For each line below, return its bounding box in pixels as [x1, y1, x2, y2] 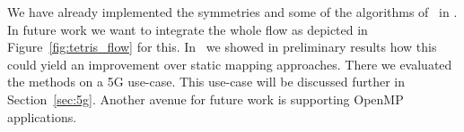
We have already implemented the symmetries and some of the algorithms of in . [7, 3, 458, 21]
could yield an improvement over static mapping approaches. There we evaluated [7, 54, 452, 73]
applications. [7, 107, 77, 126]
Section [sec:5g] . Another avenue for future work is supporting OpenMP [7, 89, 404, 108]
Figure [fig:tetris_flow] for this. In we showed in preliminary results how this [7, 37, 437, 56]
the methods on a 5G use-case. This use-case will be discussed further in [7, 72, 405, 91]
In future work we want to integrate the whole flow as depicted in [7, 20, 368, 38]
